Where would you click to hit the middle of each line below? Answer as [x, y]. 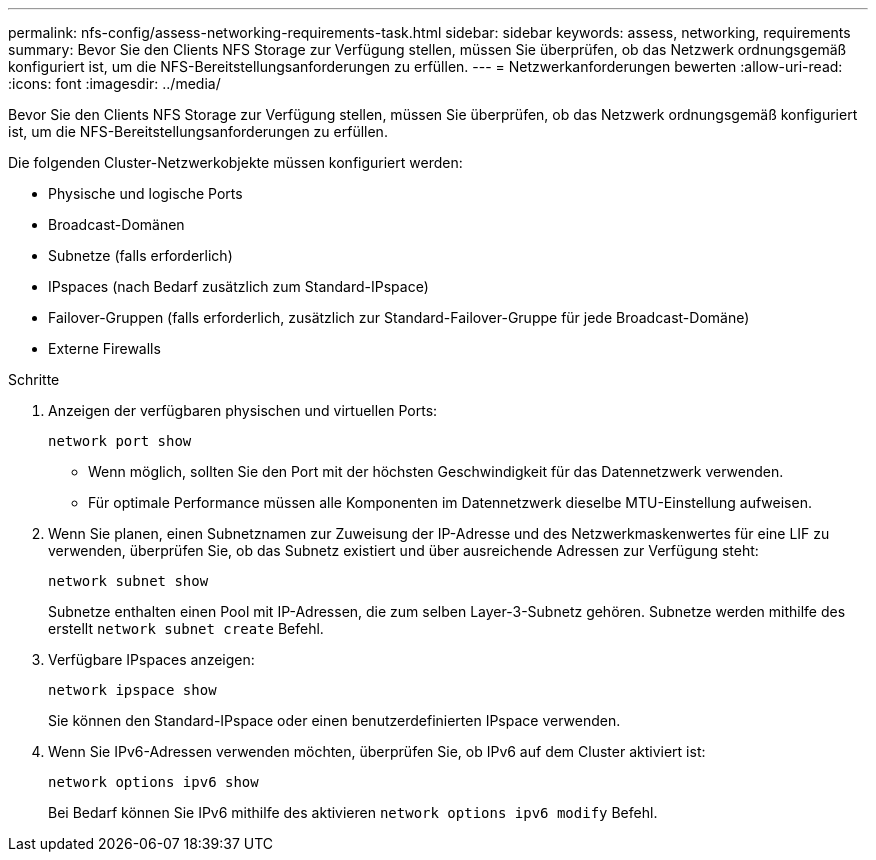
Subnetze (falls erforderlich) [140, 255]
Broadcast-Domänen [116, 224]
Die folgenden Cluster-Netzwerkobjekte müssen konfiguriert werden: [235, 162]
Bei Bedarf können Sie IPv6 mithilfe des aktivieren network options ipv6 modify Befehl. [353, 812]
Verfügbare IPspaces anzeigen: [151, 659]
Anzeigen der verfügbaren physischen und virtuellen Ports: [243, 410]
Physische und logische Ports [145, 193]
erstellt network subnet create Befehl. [186, 628]
